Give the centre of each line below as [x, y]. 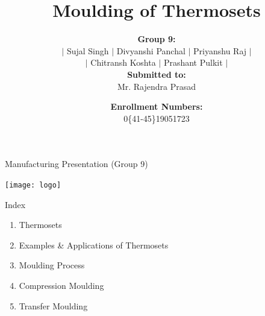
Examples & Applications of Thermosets [94, 245]
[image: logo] [33, 185]
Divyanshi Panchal [151, 50]
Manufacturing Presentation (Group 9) [76, 164]
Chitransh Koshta [123, 62]
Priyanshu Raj [220, 50]
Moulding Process [52, 265]
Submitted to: [157, 74]
